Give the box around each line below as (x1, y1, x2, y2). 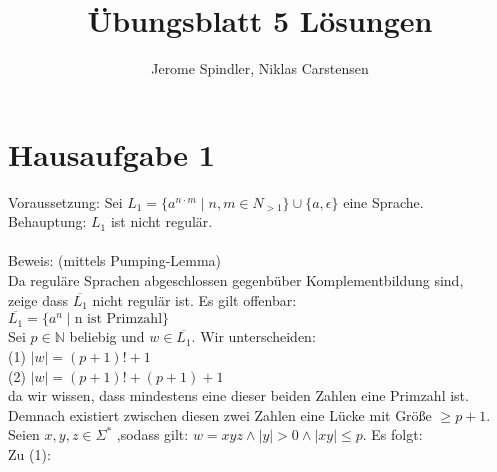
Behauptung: (8, 211, 87, 232)
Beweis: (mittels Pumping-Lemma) (8, 250, 222, 271)
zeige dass (8, 289, 69, 310)
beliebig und (69, 326, 145, 347)
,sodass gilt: (116, 424, 189, 445)
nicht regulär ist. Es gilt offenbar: (92, 289, 297, 310)
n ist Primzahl (74, 312, 163, 327)
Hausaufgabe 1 (8, 133, 215, 174)
